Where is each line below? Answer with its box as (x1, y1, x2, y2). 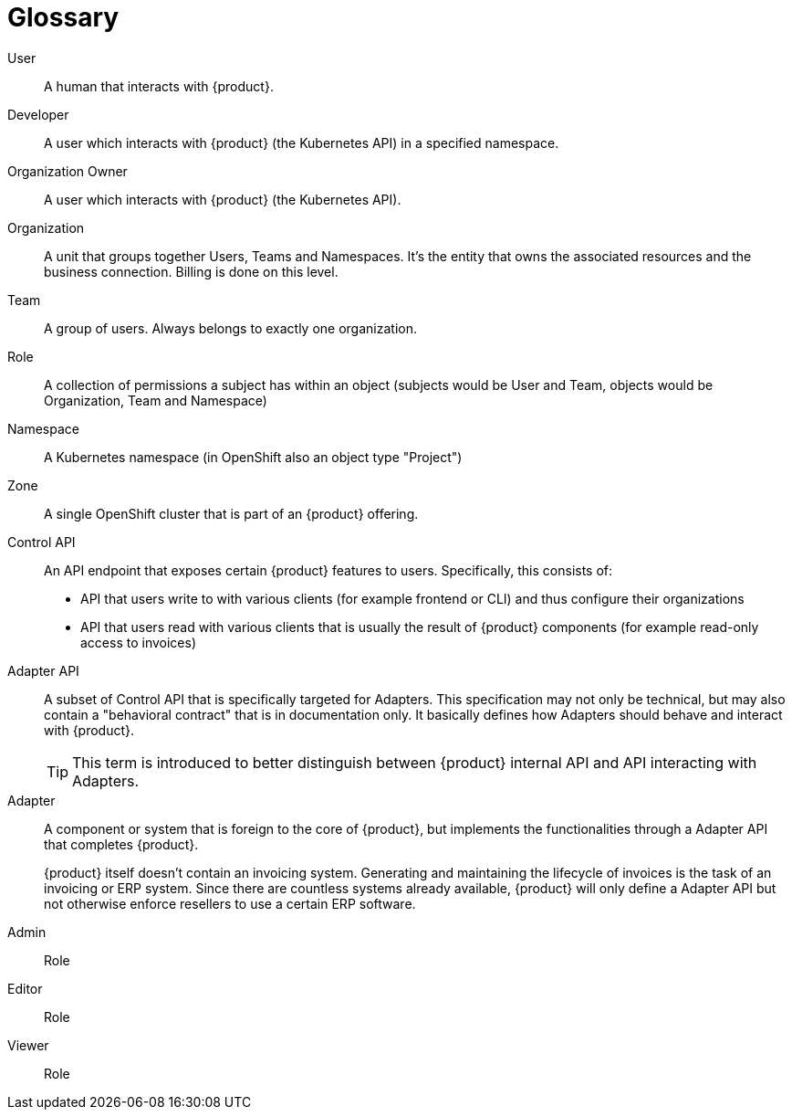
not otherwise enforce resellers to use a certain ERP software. (44, 895, 416, 912)
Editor (7, 980, 43, 996)
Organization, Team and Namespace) (44, 392, 267, 408)
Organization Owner (7, 163, 128, 179)
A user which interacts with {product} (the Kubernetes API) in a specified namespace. (44, 134, 559, 151)
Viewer (7, 1037, 49, 1053)
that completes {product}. (44, 836, 199, 852)
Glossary (7, 2, 120, 33)
